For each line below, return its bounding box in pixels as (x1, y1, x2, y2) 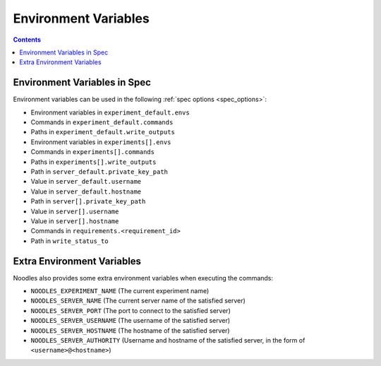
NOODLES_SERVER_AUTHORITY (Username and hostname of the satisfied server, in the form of (30, 336, 306, 344)
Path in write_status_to (30, 237, 109, 245)
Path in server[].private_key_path (30, 197, 146, 206)
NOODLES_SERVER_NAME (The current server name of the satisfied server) (30, 297, 246, 305)
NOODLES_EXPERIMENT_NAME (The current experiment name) (30, 287, 210, 295)
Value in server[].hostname (30, 216, 119, 225)
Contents (13, 35, 42, 44)
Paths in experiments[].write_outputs (30, 158, 157, 166)
